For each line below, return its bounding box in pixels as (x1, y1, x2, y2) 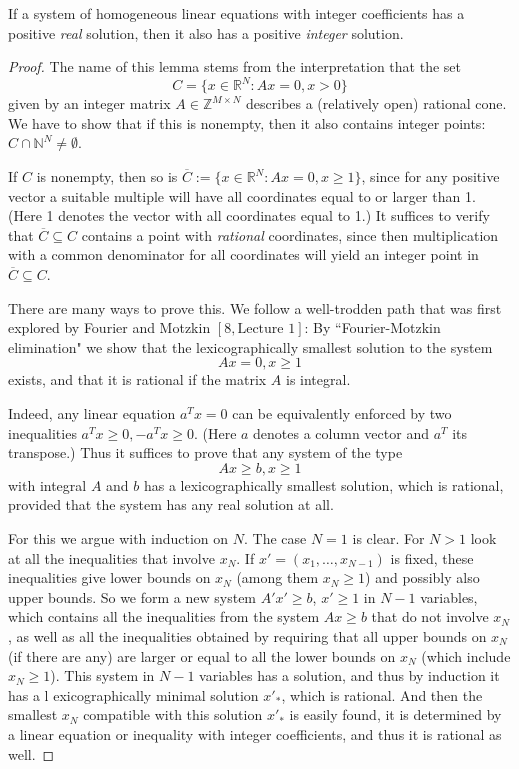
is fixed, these (390, 547, 474, 568)
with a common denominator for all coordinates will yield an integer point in (8, 244, 479, 265)
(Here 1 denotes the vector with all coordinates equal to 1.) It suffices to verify (8, 205, 490, 226)
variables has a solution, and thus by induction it (199, 665, 500, 686)
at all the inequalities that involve (8, 547, 215, 568)
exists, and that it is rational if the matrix (8, 369, 267, 390)
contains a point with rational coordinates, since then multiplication (81, 224, 499, 245)
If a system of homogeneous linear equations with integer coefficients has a (8, 3, 465, 23)
